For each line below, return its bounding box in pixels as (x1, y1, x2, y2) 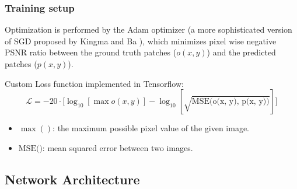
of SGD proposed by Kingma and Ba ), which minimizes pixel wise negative (5, 34, 277, 47)
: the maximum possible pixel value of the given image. (53, 122, 249, 134)
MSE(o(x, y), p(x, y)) (191, 97, 270, 106)
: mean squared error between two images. (42, 141, 193, 153)
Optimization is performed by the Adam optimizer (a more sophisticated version (5, 23, 292, 36)
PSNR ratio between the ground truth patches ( (5, 46, 177, 58)
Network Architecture (5, 170, 140, 188)
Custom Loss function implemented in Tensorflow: (5, 77, 184, 89)
